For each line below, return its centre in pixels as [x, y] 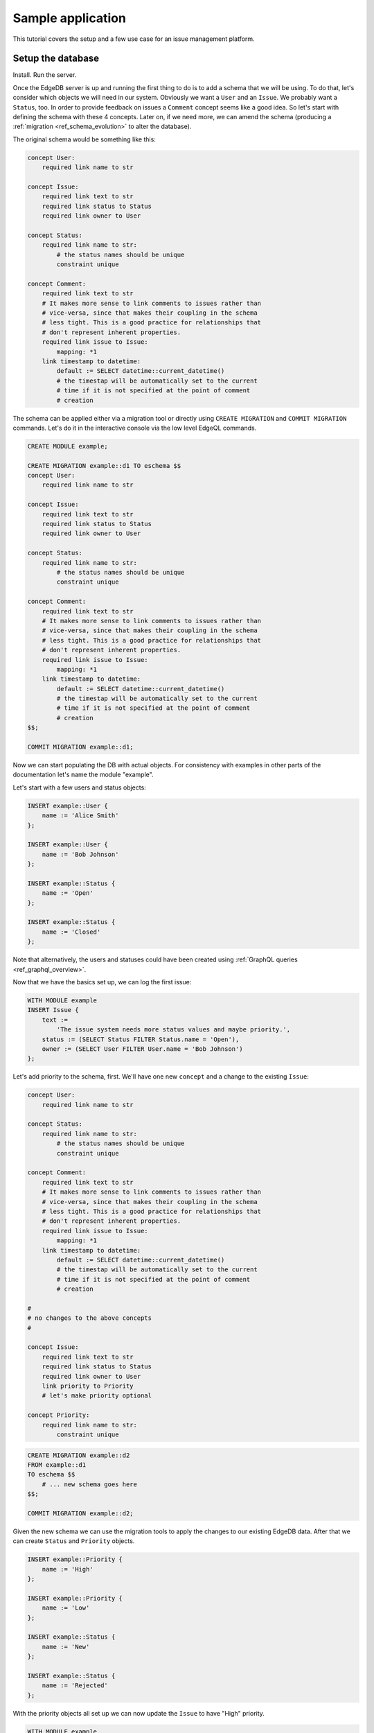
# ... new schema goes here [90, 1484]
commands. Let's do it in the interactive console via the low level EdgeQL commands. [135, 428]
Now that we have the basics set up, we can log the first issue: [102, 982]
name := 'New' [66, 1647]
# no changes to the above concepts [90, 1318]
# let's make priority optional [97, 1396]
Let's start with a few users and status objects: [80, 787]
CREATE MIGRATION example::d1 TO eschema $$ [104, 465]
